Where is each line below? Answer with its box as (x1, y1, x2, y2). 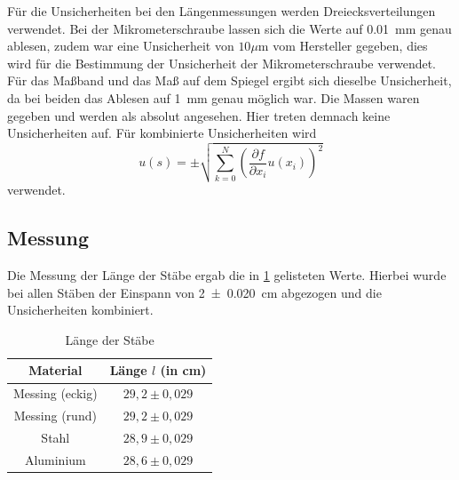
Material (28, 361, 83, 380)
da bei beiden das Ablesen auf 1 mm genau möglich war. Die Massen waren (7, 88, 420, 107)
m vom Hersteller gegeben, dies (257, 36, 428, 55)
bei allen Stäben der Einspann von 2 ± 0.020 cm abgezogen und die (7, 283, 382, 301)
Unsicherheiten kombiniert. (7, 300, 154, 319)
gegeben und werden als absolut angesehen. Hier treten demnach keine (7, 106, 391, 124)
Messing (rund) (13, 406, 97, 425)
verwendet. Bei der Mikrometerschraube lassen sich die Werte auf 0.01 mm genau (7, 19, 452, 37)
